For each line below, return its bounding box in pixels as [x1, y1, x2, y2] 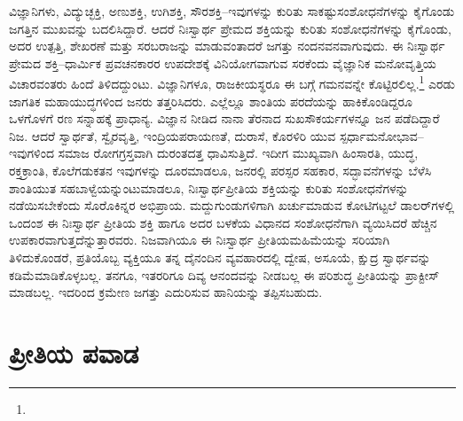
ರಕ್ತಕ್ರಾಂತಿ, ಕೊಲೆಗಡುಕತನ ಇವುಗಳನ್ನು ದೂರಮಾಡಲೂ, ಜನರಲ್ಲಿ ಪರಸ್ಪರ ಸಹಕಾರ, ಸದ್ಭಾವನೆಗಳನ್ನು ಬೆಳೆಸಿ [9, 161, 432, 179]
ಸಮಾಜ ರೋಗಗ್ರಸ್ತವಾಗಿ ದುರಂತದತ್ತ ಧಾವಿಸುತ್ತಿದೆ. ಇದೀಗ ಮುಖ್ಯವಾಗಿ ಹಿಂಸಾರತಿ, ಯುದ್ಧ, [58, 144, 419, 162]
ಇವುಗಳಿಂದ [9, 144, 54, 162]
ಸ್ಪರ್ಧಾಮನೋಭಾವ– [339, 126, 424, 144]
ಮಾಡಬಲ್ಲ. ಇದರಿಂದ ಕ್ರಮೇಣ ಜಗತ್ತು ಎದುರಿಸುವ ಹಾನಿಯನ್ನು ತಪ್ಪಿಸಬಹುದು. [9, 283, 323, 301]
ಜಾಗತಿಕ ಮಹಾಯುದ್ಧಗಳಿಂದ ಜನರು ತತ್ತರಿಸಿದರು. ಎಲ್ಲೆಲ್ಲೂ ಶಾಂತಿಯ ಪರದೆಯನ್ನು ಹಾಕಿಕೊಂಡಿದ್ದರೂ [9, 91, 412, 110]
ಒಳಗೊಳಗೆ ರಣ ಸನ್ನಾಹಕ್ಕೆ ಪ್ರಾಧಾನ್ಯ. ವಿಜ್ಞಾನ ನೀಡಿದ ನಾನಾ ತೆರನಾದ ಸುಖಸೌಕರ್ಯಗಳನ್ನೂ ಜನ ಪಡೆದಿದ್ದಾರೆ [9, 109, 440, 128]
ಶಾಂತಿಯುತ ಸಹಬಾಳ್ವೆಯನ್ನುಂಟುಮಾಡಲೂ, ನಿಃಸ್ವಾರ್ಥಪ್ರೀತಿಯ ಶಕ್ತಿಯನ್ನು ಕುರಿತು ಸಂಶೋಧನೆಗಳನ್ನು [9, 178, 409, 197]
